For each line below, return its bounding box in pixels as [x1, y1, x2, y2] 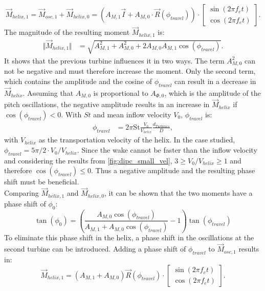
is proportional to [93, 87, 148, 98]
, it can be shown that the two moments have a [104, 188, 253, 198]
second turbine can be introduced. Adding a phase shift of [4, 243, 186, 254]
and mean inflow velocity [93, 109, 171, 120]
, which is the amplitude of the [164, 87, 261, 98]
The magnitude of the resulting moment [4, 27, 130, 37]
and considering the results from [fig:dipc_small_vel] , [4, 155, 172, 165]
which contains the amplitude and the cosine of [4, 75, 152, 86]
